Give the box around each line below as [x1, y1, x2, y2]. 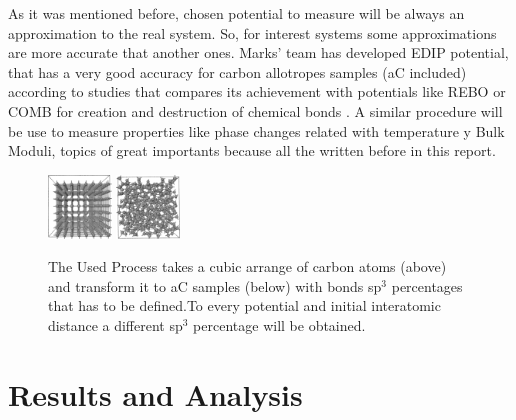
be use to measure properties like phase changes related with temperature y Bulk [8, 120, 505, 141]
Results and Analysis [8, 373, 303, 414]
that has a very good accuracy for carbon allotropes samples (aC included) [8, 61, 467, 82]
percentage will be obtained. [193, 314, 366, 335]
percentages [391, 275, 463, 296]
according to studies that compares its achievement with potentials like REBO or [8, 81, 506, 102]
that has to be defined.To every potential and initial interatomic [48, 295, 441, 316]
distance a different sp [48, 314, 183, 335]
